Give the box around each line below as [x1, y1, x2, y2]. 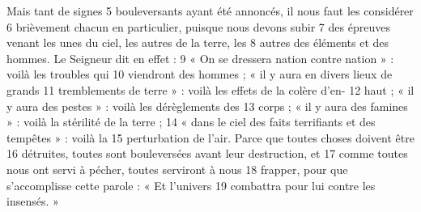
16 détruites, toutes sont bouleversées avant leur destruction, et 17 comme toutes [6, 145, 408, 162]
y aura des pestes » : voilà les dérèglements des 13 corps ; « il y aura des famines [6, 97, 408, 114]
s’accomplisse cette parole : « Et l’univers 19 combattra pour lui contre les [6, 176, 376, 193]
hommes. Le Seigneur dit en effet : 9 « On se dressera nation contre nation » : [6, 49, 394, 66]
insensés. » [6, 193, 59, 210]
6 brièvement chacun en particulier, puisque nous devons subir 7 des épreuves [6, 18, 390, 35]
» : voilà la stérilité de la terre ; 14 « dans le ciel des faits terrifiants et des [6, 113, 376, 130]
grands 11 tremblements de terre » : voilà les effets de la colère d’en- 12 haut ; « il [6, 81, 415, 98]
